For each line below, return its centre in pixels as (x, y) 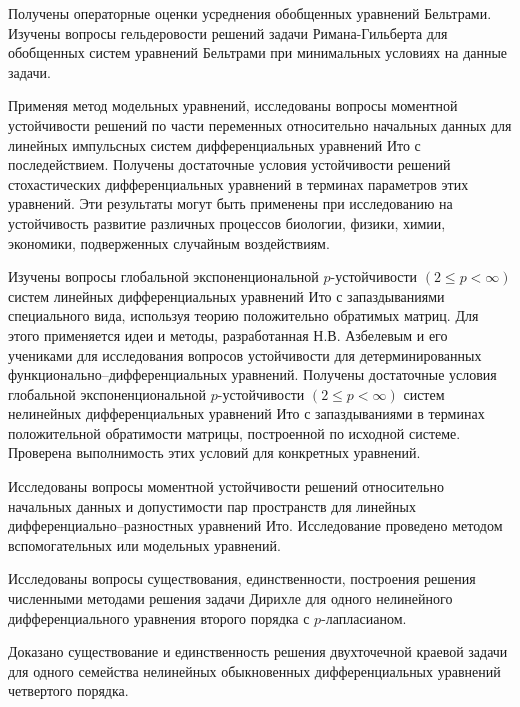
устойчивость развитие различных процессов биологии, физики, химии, (227, 222)
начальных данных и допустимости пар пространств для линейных (212, 505)
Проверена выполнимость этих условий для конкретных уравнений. (214, 452)
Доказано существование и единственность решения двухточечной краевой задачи (258, 651)
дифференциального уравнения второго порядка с (159, 617)
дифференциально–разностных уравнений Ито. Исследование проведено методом (255, 525)
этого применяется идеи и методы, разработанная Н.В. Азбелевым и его (228, 334)
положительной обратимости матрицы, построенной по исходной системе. (234, 432)
